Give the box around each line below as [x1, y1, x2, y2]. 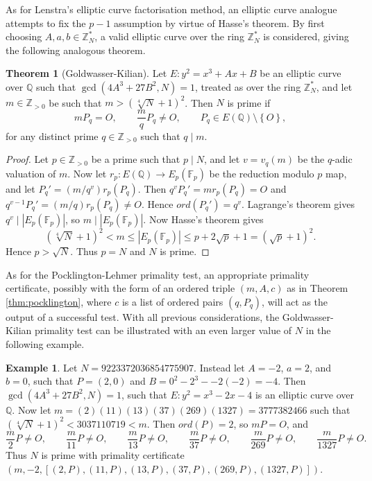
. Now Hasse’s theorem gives [143, 211, 264, 226]
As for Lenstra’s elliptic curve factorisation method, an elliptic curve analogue [6, 2, 337, 16]
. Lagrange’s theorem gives [241, 196, 355, 211]
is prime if [227, 95, 271, 110]
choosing [6, 29, 42, 44]
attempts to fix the [6, 15, 86, 30]
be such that [49, 95, 102, 110]
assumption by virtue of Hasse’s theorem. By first [114, 15, 325, 30]
